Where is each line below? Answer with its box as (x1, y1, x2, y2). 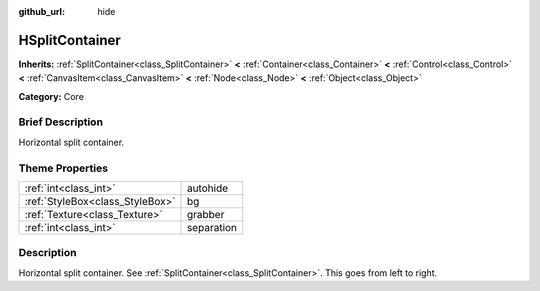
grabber (186, 207, 225, 221)
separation (186, 220, 238, 234)
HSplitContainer (18, 31, 122, 49)
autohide (186, 181, 229, 195)
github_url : (18, 6, 65, 17)
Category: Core (18, 90, 85, 102)
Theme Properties (18, 161, 109, 175)
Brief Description (18, 115, 104, 129)
